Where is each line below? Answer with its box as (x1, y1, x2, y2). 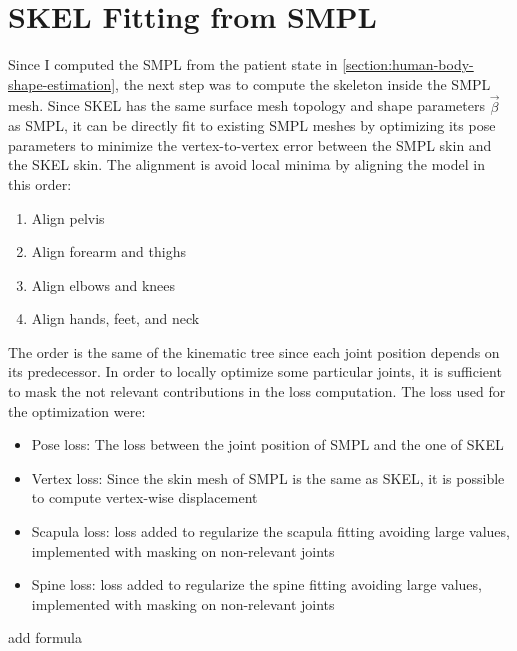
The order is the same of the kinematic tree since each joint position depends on (8, 341, 500, 362)
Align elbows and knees (31, 274, 176, 295)
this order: (8, 173, 72, 194)
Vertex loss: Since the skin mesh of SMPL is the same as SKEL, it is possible (31, 467, 505, 488)
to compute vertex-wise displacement (31, 487, 258, 508)
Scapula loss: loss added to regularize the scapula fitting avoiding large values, (31, 521, 510, 542)
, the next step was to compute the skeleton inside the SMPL (115, 73, 491, 94)
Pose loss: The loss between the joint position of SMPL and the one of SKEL (31, 434, 504, 455)
